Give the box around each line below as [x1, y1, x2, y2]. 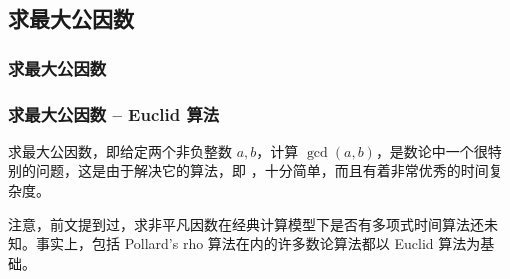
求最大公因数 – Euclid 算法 [8, 101, 220, 126]
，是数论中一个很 [375, 140, 488, 161]
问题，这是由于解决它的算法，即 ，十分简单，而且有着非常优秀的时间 [35, 160, 489, 181]
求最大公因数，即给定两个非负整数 [8, 140, 232, 161]
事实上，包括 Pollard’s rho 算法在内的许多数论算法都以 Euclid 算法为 [35, 233, 481, 254]
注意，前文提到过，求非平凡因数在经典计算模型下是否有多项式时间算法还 [8, 213, 484, 234]
